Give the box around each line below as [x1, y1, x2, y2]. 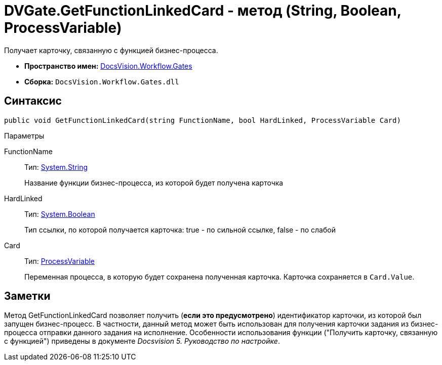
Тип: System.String [24, 162, 88, 171]
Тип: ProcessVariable [24, 256, 95, 265]
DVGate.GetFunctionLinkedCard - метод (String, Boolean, [4, 2, 401, 19]
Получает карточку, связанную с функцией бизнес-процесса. [4, 45, 218, 55]
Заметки [4, 290, 51, 303]
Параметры [4, 131, 45, 140]
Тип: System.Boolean [24, 209, 95, 218]
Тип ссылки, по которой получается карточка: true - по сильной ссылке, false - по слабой [24, 225, 336, 234]
